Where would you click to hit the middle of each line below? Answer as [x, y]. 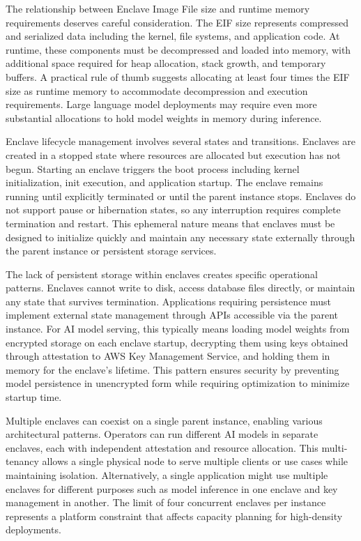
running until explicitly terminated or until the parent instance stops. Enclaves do [181, 196]
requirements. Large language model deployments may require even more [161, 104]
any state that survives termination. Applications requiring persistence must [169, 301]
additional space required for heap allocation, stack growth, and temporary [166, 63]
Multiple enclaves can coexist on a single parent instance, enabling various [164, 420]
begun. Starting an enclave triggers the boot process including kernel [153, 168]
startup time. [34, 397]
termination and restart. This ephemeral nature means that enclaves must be [170, 223]
